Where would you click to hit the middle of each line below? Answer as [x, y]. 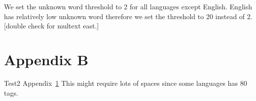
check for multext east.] [64, 26]
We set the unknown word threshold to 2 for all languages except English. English [128, 6]
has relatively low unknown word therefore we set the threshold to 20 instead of [125, 16]
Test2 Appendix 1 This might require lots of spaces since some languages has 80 [126, 83]
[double [15, 26]
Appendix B [46, 59]
